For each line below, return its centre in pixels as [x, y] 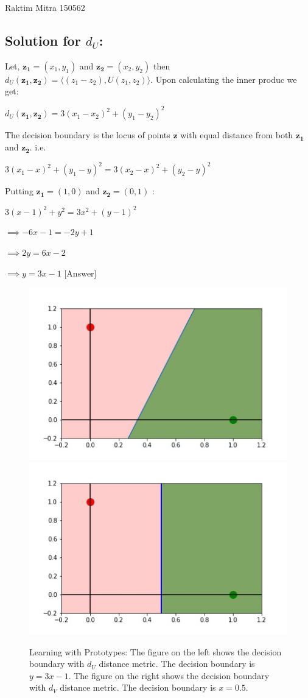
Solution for [43, 40]
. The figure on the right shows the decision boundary [169, 675]
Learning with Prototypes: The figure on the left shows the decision [156, 651]
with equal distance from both [237, 135]
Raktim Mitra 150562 [45, 7]
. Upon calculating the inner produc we [224, 79]
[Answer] [80, 273]
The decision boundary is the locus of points [88, 135]
